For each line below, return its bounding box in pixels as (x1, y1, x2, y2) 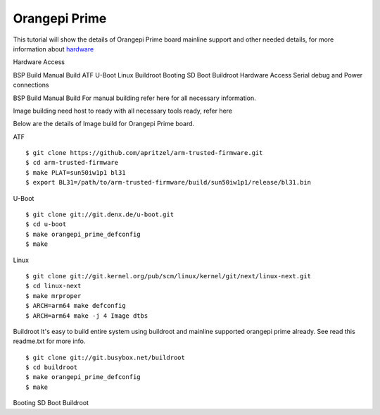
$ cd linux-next (25, 282, 82, 290)
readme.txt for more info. (13, 337, 86, 345)
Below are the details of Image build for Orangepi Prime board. (13, 120, 195, 128)
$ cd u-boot (25, 221, 67, 228)
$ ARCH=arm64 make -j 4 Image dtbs (25, 311, 148, 320)
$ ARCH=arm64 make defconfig (25, 302, 126, 310)
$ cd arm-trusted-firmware (25, 159, 119, 167)
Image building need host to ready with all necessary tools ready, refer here (13, 106, 232, 115)
